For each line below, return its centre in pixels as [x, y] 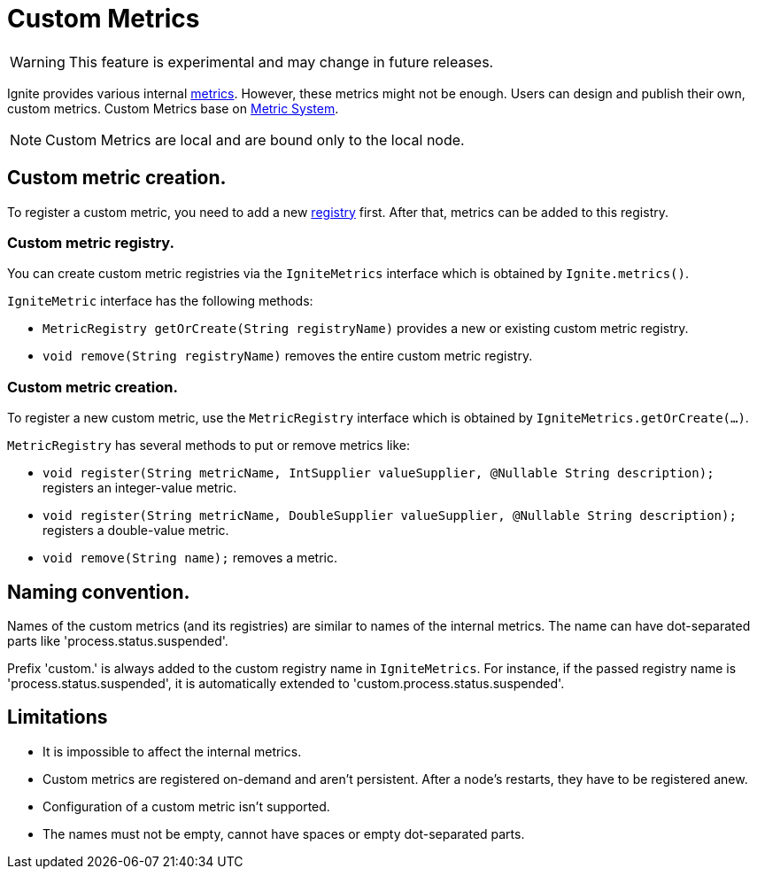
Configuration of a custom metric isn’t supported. [186, 806]
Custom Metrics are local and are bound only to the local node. [255, 140]
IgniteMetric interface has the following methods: [160, 301]
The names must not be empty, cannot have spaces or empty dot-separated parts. [284, 833]
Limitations [58, 717]
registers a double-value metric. [136, 531]
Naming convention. [99, 592]
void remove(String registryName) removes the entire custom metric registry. [288, 356]
